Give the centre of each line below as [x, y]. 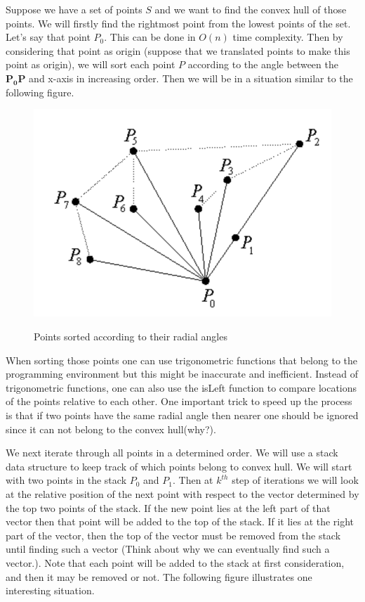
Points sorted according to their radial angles [131, 336]
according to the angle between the [263, 64]
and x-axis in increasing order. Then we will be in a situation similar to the [191, 78]
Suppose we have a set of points [74, 9]
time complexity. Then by [288, 37]
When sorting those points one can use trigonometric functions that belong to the [182, 360]
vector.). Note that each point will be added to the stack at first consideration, [175, 562]
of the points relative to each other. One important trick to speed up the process [179, 401]
